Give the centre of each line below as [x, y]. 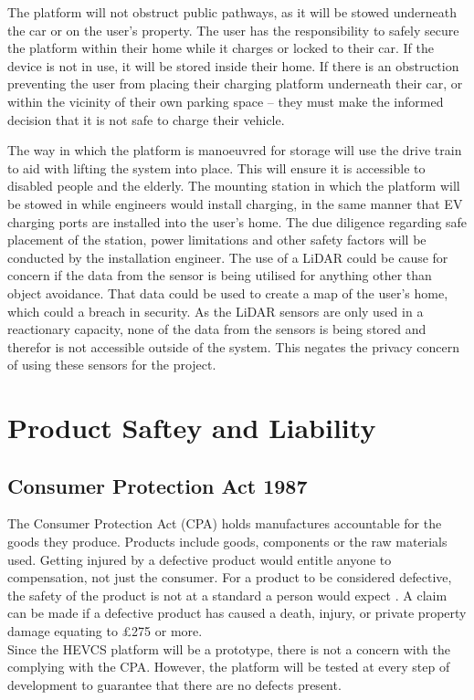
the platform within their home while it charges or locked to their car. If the [221, 48]
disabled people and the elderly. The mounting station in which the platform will [234, 186]
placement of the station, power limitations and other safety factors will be [217, 240]
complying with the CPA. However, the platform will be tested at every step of [229, 667]
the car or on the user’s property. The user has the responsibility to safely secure [233, 30]
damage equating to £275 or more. [105, 631]
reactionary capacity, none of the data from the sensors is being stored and [217, 329]
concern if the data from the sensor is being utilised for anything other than [220, 275]
